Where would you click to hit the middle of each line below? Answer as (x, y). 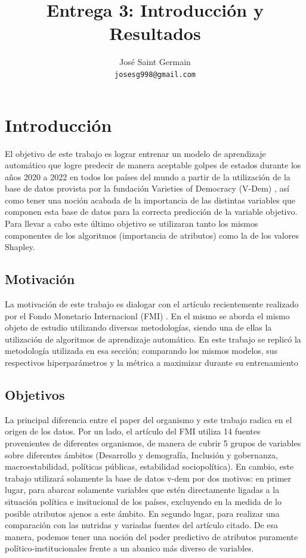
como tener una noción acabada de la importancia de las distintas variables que (150, 200)
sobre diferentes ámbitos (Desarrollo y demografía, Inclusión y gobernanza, (141, 454)
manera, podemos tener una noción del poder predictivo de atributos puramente (152, 536)
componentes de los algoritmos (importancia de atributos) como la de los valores (152, 235)
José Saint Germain (155, 62)
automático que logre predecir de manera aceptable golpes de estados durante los (153, 165)
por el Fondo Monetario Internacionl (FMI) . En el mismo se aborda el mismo (147, 315)
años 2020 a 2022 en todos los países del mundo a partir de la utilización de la (148, 176)
